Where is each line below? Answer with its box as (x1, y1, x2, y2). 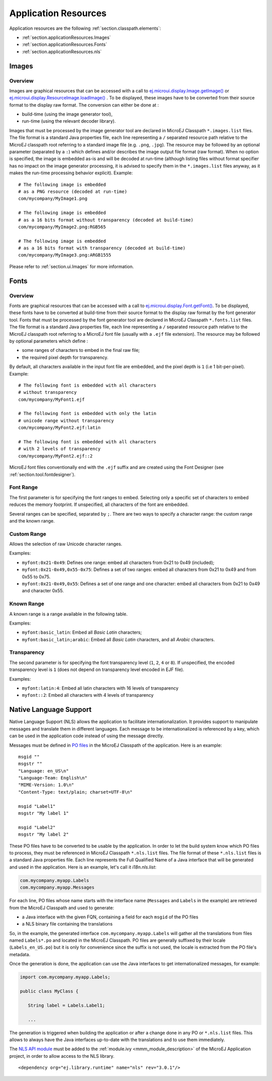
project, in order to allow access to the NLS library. (9, 1053, 115, 1059)
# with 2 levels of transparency (18, 446, 101, 452)
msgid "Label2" (18, 825, 56, 830)
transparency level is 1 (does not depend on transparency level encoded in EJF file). (9, 666, 184, 673)
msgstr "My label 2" (18, 832, 69, 838)
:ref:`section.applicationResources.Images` (22, 34, 111, 40)
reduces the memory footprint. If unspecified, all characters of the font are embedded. (9, 501, 189, 507)
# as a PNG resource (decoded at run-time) (18, 188, 127, 194)
